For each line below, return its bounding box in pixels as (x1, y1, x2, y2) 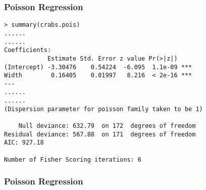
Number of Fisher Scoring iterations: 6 (4, 156, 142, 163)
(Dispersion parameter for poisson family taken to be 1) (4, 105, 203, 113)
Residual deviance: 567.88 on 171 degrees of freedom (4, 130, 196, 138)
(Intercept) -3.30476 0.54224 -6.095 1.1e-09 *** (4, 63, 192, 71)
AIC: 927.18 (4, 139, 44, 147)
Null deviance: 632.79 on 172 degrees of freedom (18, 122, 196, 130)
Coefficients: (4, 46, 51, 54)
